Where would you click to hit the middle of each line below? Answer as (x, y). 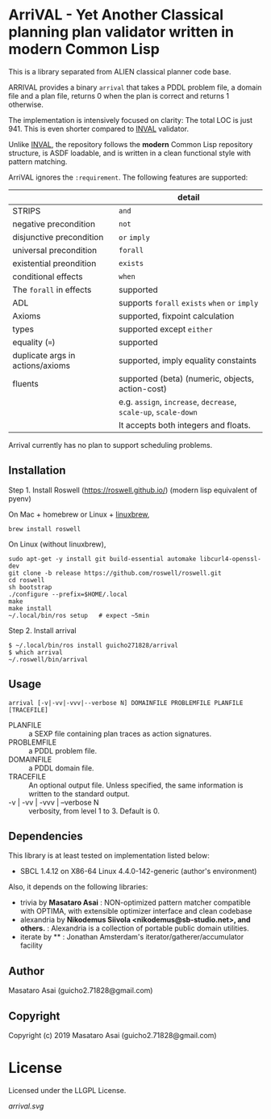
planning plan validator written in (121, 32)
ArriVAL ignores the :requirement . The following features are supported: (128, 177)
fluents (25, 383)
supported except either (165, 329)
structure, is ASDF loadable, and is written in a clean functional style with (130, 153)
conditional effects (48, 277)
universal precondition (55, 250)
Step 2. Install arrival (42, 630)
